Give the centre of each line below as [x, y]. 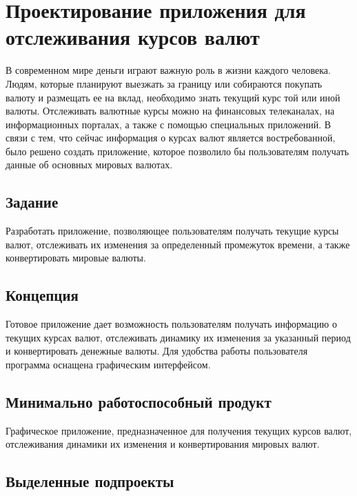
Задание [32, 202]
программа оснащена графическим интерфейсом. [108, 365]
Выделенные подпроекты [90, 481]
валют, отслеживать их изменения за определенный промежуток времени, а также [178, 244]
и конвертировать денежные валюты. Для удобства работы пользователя [157, 351]
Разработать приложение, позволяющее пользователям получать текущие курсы [172, 231]
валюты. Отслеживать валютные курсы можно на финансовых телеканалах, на [170, 111]
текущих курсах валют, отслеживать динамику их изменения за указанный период [178, 337]
